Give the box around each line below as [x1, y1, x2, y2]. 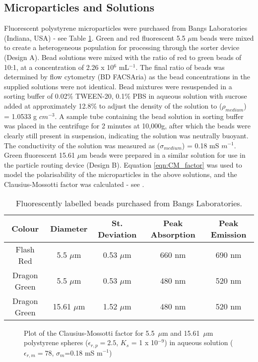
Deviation [98, 228, 137, 240]
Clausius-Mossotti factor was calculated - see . [4, 179, 144, 189]
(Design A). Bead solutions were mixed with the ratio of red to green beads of [4, 52, 242, 62]
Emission [210, 228, 247, 240]
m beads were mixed [192, 32, 254, 43]
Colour [11, 223, 39, 234]
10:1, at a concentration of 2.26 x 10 [4, 61, 114, 72]
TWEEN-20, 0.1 [75, 91, 125, 101]
